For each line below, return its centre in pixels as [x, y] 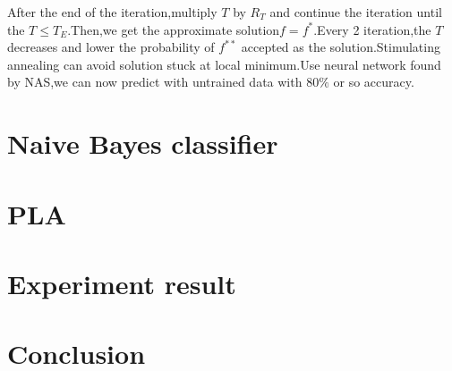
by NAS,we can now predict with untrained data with [155, 82]
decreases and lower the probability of [111, 47]
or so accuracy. [374, 82]
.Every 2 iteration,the [372, 29]
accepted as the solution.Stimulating [341, 47]
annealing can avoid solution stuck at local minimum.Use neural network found [224, 64]
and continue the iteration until [356, 12]
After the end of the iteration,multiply [112, 12]
